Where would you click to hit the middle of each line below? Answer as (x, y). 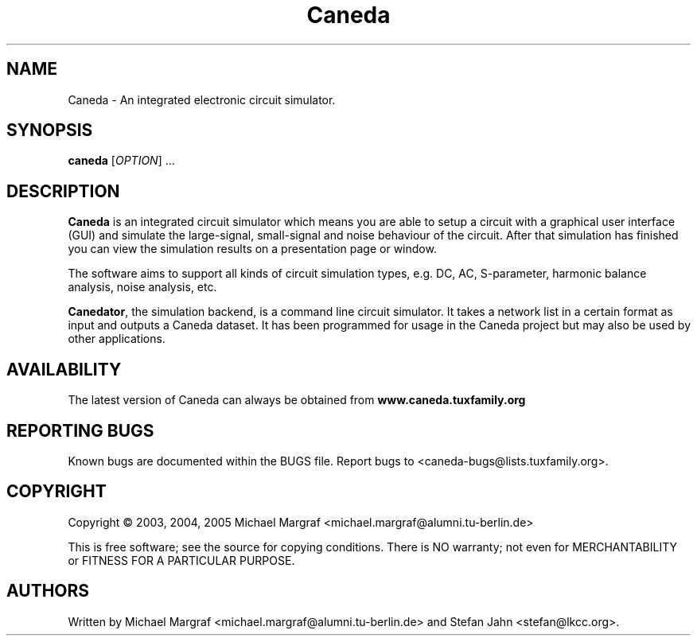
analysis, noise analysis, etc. (142, 287)
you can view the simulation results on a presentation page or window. (252, 249)
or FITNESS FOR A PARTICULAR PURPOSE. (181, 560)
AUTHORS (48, 591)
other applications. (117, 339)
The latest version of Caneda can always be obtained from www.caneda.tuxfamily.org (297, 400)
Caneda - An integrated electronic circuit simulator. (202, 99)
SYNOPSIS (50, 130)
